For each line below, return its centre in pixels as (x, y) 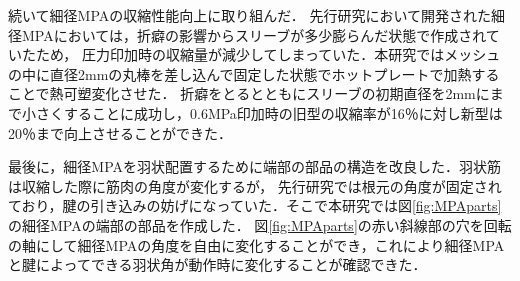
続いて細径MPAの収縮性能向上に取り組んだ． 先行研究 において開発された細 (257, 15)
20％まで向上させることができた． (120, 132)
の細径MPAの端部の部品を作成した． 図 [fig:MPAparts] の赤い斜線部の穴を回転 (260, 224)
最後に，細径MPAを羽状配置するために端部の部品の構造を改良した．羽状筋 (255, 166)
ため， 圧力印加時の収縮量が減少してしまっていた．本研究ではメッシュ (268, 54)
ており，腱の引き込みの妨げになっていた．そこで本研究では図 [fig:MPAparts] (255, 205)
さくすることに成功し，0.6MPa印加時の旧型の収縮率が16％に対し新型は (269, 112)
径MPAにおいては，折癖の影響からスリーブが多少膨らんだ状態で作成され (247, 34)
